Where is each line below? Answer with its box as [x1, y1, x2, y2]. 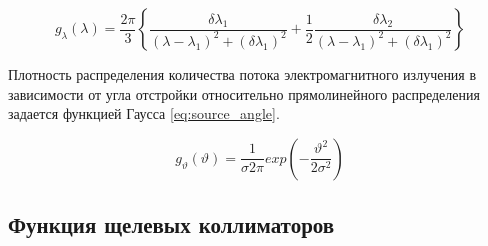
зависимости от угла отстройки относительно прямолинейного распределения [8, 83, 480, 104]
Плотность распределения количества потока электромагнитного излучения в [8, 64, 477, 84]
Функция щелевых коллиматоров [8, 209, 335, 240]
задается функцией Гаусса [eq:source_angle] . [8, 103, 280, 124]
